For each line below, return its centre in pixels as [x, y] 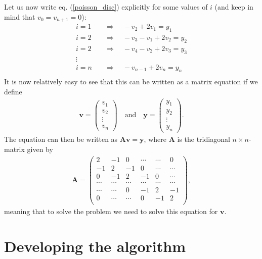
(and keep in [234, 7]
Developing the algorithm [95, 246]
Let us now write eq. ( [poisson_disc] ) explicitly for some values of [106, 7]
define [13, 92]
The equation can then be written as [61, 139]
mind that [20, 16]
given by [40, 149]
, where [155, 139]
